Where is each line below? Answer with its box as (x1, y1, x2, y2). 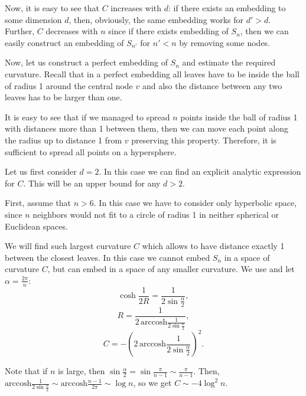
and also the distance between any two (142, 79, 282, 91)
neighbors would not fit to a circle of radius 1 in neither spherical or (32, 208, 279, 220)
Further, (5, 25, 35, 37)
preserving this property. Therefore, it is (131, 133, 276, 146)
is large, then (58, 365, 105, 377)
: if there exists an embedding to (168, 2, 286, 14)
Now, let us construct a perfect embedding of (5, 56, 168, 68)
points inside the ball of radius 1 (180, 110, 298, 123)
